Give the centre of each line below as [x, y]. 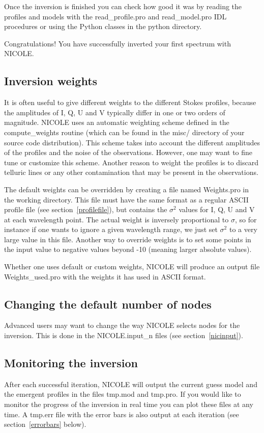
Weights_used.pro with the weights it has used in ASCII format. [105, 276]
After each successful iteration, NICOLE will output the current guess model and [131, 384]
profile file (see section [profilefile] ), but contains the [86, 209]
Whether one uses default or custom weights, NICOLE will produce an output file [132, 266]
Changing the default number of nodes [108, 304]
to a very [243, 229]
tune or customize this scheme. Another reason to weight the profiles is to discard [131, 162]
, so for [246, 219]
